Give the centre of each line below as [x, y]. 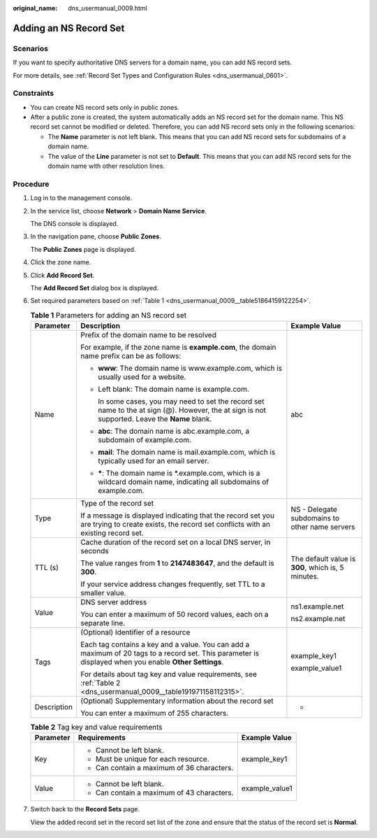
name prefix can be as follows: [131, 356]
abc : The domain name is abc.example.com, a [174, 432]
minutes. [305, 576]
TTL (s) [47, 568]
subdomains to [315, 518]
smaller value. [103, 593]
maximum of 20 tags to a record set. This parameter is [170, 653]
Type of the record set [117, 504]
